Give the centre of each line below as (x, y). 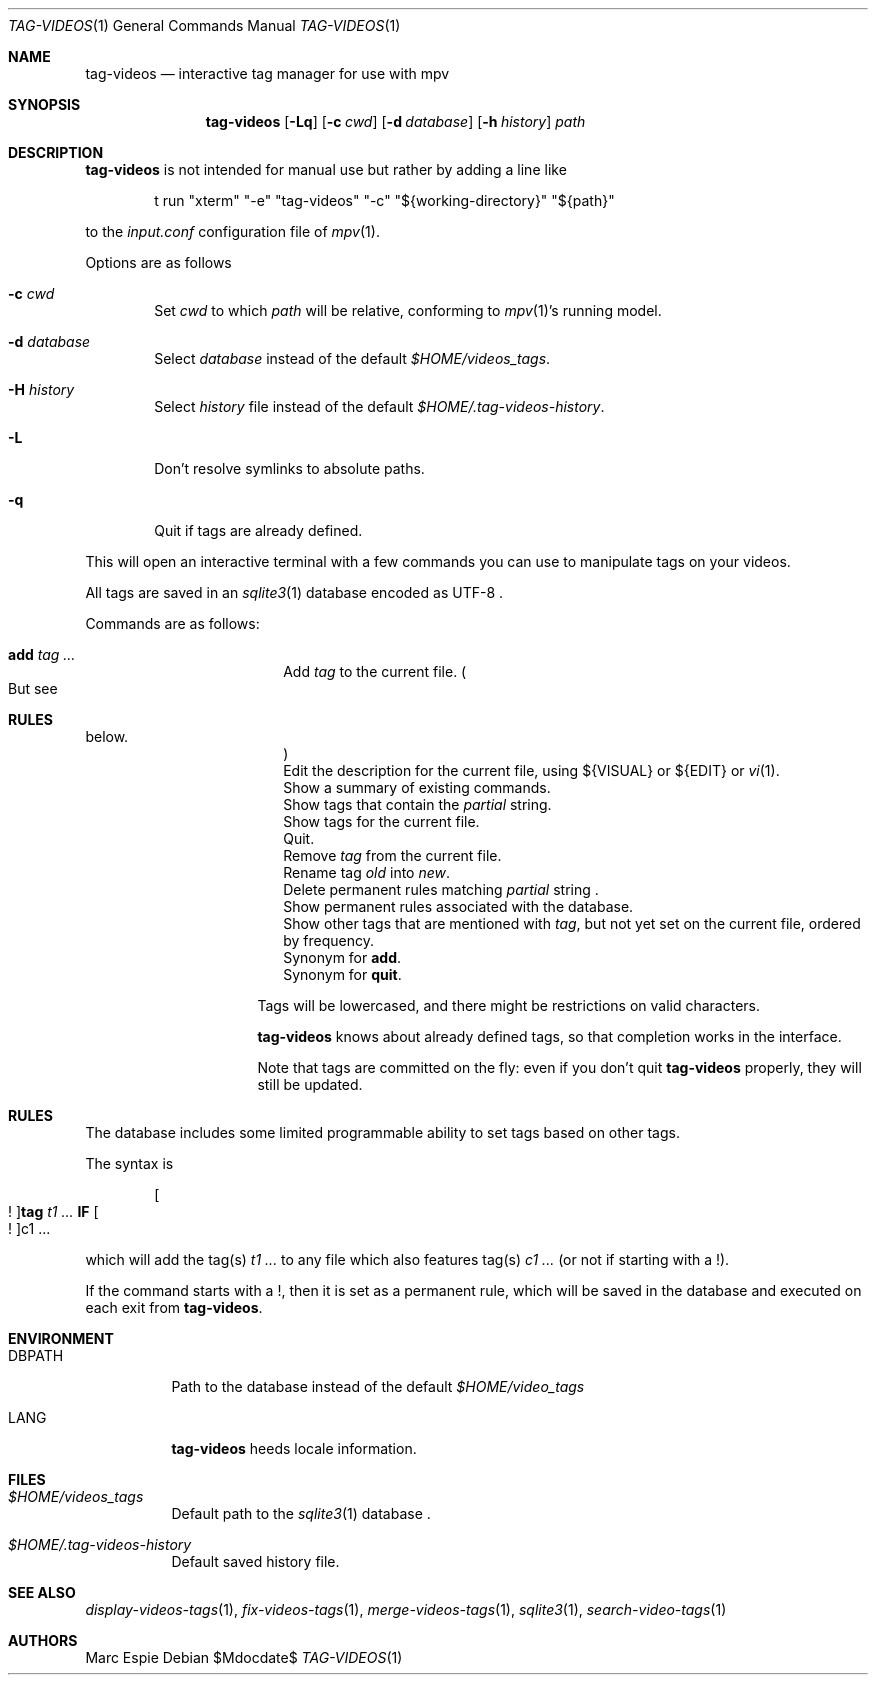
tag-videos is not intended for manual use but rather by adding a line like (326, 169)
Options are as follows (158, 262)
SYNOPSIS (44, 104)
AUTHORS (43, 1640)
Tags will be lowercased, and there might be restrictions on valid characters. (509, 1005)
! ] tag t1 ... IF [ (53, 1211)
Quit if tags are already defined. (258, 530)
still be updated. (310, 1084)
